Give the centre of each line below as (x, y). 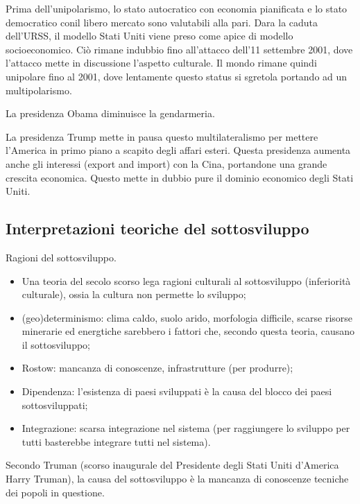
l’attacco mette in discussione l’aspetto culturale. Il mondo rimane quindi (161, 63)
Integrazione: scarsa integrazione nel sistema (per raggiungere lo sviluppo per (186, 428)
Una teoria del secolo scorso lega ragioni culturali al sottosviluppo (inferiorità (186, 280)
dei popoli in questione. (55, 492)
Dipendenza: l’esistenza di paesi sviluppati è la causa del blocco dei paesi (177, 391)
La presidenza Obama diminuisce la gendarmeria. (110, 113)
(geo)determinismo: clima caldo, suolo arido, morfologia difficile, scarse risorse (187, 317)
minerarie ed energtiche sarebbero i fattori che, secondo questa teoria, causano (188, 331)
